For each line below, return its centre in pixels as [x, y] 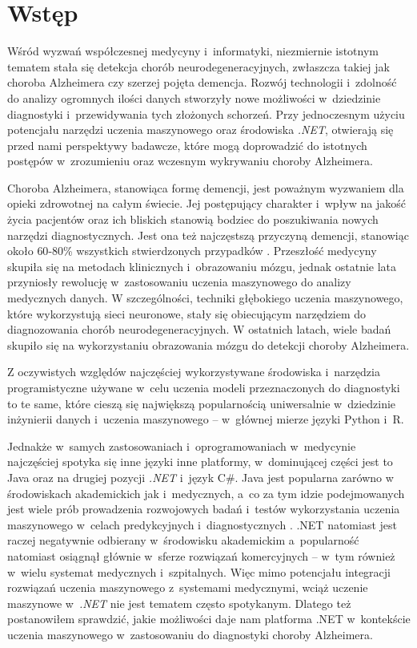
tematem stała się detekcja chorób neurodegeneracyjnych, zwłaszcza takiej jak [198, 66]
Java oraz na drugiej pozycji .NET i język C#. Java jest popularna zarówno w [200, 477]
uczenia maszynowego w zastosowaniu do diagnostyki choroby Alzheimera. [190, 634]
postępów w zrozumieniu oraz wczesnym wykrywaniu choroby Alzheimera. [190, 161]
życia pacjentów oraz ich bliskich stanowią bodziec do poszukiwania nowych [193, 219]
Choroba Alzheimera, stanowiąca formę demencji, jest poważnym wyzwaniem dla [206, 187]
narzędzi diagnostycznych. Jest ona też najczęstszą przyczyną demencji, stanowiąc [208, 235]
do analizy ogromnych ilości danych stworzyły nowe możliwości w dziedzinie [194, 97]
